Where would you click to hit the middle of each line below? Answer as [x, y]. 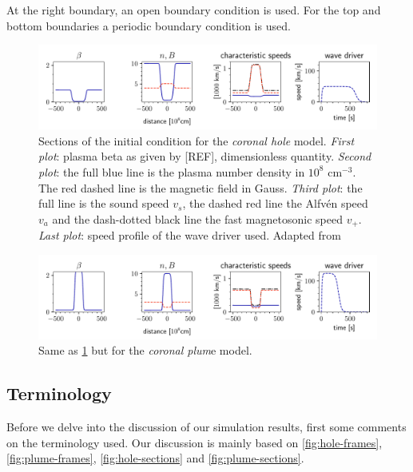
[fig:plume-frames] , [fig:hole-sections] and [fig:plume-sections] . [155, 458]
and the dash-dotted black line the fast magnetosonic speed [197, 218]
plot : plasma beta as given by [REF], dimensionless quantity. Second [205, 156]
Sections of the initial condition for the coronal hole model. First [197, 140]
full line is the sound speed [104, 203]
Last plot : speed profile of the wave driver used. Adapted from [190, 235]
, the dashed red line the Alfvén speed [275, 203]
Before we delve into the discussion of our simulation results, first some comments [206, 427]
